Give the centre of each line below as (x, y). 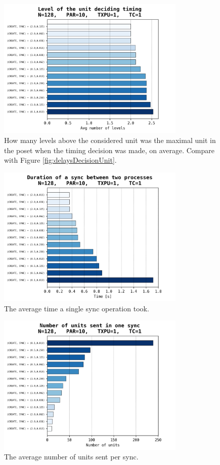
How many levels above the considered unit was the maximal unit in (110, 140)
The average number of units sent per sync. (71, 457)
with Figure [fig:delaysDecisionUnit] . (60, 160)
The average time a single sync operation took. (77, 308)
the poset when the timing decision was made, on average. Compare (109, 150)
